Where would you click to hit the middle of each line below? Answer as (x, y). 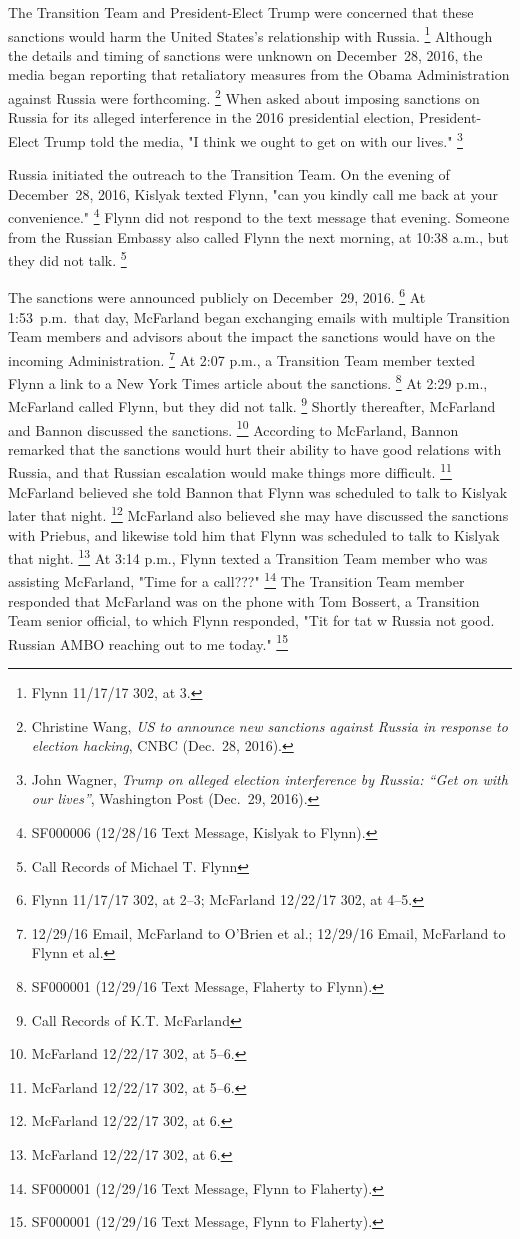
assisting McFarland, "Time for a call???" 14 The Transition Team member (236, 580)
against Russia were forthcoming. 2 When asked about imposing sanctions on (244, 96)
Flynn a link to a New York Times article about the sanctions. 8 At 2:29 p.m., (248, 381)
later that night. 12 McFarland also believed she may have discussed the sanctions (258, 513)
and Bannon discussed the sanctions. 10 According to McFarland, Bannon (233, 428)
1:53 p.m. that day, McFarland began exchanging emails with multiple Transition (259, 316)
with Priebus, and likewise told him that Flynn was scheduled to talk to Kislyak (254, 534)
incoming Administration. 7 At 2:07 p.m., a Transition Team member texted (241, 358)
